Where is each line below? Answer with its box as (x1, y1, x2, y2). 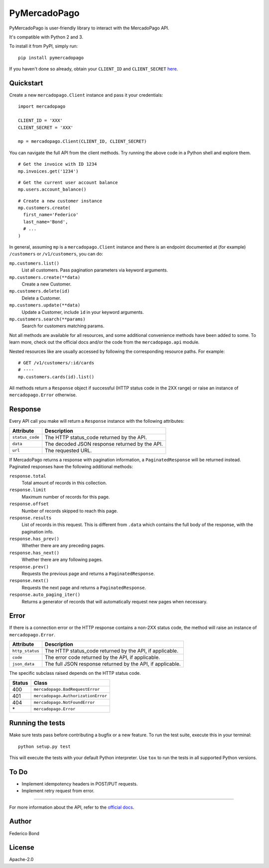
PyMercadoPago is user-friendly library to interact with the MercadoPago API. (9, 25, 169, 31)
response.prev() (9, 564, 49, 570)
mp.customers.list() (9, 260, 60, 266)
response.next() (9, 578, 49, 583)
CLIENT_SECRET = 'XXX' (18, 125, 74, 130)
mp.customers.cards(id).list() (18, 374, 95, 379)
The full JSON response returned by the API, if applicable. (45, 660, 181, 667)
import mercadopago (18, 104, 66, 109)
